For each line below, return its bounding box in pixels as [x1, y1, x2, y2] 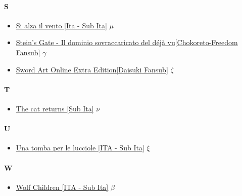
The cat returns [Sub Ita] [16, 103, 94, 113]
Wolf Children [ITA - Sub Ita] [16, 181, 109, 192]
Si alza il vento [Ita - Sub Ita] [16, 20, 107, 30]
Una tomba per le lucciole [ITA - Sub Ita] [16, 142, 144, 153]
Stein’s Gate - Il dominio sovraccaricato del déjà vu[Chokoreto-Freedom [16, 37, 238, 48]
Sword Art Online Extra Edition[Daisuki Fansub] [16, 64, 168, 74]
